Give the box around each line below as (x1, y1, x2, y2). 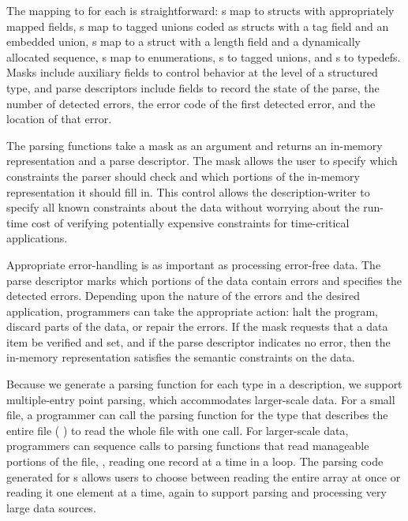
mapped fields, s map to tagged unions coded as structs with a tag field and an (6, 17, 389, 34)
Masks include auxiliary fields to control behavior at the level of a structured (6, 64, 378, 81)
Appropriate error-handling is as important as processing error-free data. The (6, 256, 381, 272)
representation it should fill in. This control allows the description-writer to (6, 183, 370, 200)
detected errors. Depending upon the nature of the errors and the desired (6, 287, 360, 304)
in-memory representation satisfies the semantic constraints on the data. (6, 349, 355, 365)
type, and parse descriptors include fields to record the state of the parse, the (6, 79, 380, 96)
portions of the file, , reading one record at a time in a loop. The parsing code (6, 453, 384, 470)
